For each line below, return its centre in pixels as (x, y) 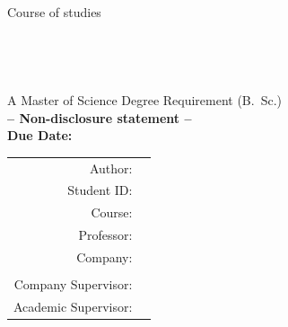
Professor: (105, 235)
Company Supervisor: (73, 283)
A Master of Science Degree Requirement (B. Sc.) (145, 99)
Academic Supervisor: (73, 306)
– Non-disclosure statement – (100, 117)
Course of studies (54, 12)
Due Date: (40, 135)
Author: (111, 168)
